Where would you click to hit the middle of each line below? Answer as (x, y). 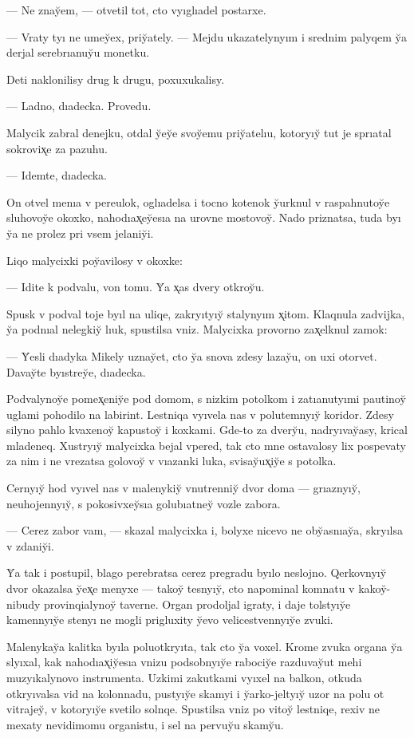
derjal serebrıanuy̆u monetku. (78, 52)
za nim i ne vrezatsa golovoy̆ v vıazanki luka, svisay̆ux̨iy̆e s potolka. (172, 461)
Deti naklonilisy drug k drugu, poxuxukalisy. (116, 79)
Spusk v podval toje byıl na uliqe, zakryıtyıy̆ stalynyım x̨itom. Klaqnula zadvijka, (206, 313)
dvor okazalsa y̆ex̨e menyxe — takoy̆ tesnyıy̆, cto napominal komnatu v (181, 588)
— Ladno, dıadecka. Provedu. (79, 106)
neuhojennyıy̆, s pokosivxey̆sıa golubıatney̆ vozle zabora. (144, 503)
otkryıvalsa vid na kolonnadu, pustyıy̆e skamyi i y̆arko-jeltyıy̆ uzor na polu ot (195, 693)
